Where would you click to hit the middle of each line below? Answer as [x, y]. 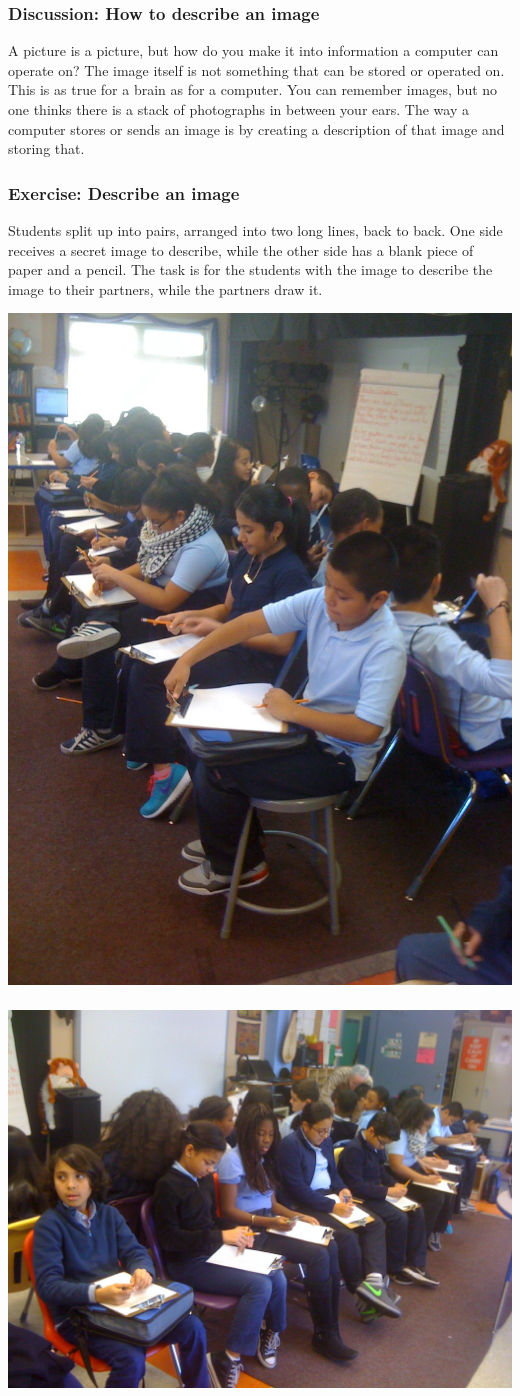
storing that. [46, 148]
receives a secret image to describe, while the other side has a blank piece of [241, 249]
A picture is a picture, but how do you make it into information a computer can [253, 50]
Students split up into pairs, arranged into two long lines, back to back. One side [255, 230]
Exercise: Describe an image [124, 192]
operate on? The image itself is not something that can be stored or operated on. [256, 69]
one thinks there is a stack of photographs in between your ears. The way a [238, 109]
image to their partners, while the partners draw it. [165, 288]
